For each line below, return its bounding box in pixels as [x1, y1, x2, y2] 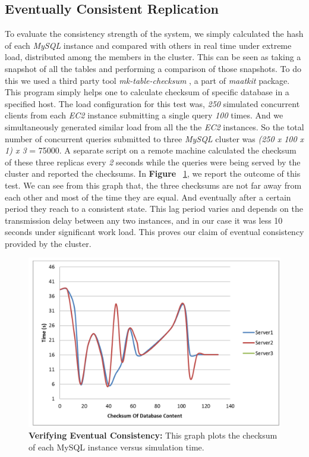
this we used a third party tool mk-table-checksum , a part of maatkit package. [5, 74, 290, 86]
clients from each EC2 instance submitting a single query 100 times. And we [5, 109, 283, 121]
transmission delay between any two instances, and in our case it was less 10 [5, 214, 283, 226]
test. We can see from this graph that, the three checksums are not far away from [5, 179, 302, 191]
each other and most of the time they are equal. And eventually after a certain [5, 190, 291, 203]
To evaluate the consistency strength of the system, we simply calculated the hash [5, 27, 304, 40]
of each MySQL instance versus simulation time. [29, 440, 204, 453]
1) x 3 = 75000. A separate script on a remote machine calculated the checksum [5, 144, 297, 156]
